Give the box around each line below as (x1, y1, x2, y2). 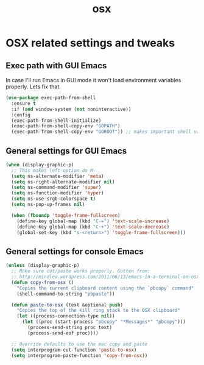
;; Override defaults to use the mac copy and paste (11, 341, 148, 347)
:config (11, 112, 31, 118)
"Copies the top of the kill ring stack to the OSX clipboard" (16, 307, 181, 314)
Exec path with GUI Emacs (5, 60, 107, 71)
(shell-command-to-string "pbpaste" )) (16, 291, 115, 297)
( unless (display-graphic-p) (5, 263, 80, 269)
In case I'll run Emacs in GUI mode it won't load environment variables (5, 77, 181, 83)
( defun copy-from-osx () (11, 279, 74, 285)
